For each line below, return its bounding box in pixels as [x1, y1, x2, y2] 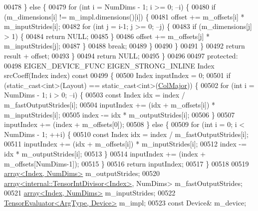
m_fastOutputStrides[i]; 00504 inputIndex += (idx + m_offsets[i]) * [4, 99, 216, 109]
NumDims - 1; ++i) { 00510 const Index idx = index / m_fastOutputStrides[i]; [4, 128, 249, 139]
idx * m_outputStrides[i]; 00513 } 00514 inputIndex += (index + [4, 148, 206, 158]
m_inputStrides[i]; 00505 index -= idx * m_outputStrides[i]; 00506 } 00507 [4, 109, 235, 119]
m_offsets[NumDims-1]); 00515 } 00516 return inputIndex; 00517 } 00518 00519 [4, 158, 249, 168]
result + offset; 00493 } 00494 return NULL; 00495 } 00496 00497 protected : [4, 50, 238, 60]
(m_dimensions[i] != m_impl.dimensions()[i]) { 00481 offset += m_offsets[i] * [4, 11, 245, 21]
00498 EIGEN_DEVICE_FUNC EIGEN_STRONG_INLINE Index [4, 60, 215, 70]
